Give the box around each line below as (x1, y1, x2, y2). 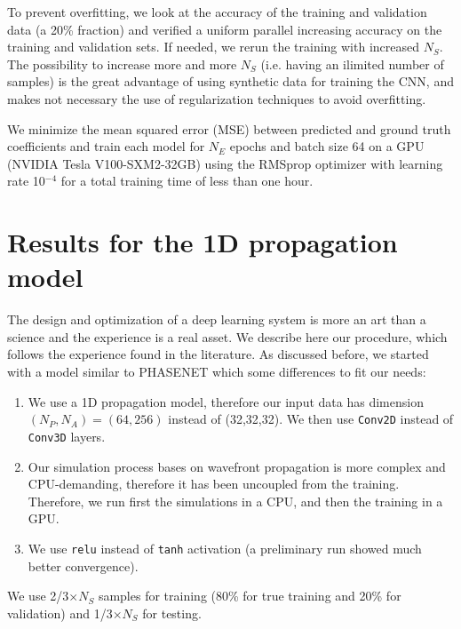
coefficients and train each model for (7, 137, 205, 155)
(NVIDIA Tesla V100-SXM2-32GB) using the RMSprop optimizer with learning (7, 154, 443, 172)
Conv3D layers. (28, 426, 106, 445)
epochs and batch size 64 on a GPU (229, 137, 425, 155)
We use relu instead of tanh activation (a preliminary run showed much (28, 538, 422, 557)
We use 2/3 (7, 586, 69, 605)
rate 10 (7, 171, 45, 190)
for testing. (142, 603, 202, 622)
